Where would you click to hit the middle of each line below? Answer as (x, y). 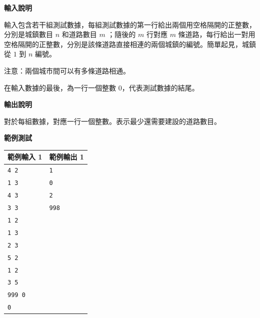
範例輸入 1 (25, 157)
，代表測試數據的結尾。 (160, 87)
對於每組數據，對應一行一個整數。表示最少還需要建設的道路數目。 (112, 121)
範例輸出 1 (66, 157)
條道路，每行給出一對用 (217, 34)
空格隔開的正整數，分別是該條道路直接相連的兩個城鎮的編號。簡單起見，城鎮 (130, 44)
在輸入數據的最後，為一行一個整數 (60, 87)
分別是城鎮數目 (28, 34)
